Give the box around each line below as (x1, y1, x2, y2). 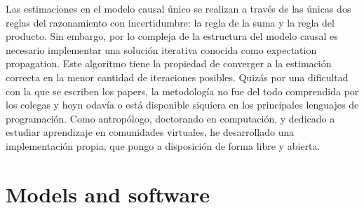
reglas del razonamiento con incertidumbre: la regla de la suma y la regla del (6, 15, 335, 29)
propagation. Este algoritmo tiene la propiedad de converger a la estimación (6, 56, 332, 71)
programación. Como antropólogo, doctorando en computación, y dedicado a (6, 111, 335, 125)
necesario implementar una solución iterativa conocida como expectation (6, 42, 317, 57)
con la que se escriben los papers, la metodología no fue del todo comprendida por (6, 83, 359, 98)
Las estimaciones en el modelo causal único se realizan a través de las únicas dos (6, 1, 351, 15)
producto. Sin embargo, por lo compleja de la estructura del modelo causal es (6, 29, 338, 43)
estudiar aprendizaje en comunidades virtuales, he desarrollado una (6, 125, 295, 139)
